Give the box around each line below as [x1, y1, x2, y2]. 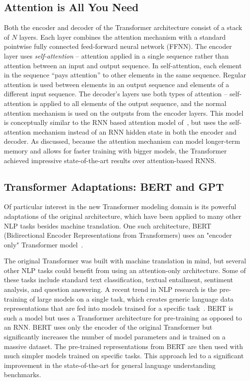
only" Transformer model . [4, 239, 83, 249]
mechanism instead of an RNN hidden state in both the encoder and [33, 126, 236, 137]
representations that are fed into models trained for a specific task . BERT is [4, 303, 233, 313]
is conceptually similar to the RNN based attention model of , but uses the [4, 117, 228, 127]
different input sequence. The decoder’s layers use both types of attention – [4, 89, 228, 99]
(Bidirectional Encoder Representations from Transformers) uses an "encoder [4, 230, 232, 240]
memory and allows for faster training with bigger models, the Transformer [4, 145, 227, 155]
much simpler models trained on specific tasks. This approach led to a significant [4, 351, 244, 361]
